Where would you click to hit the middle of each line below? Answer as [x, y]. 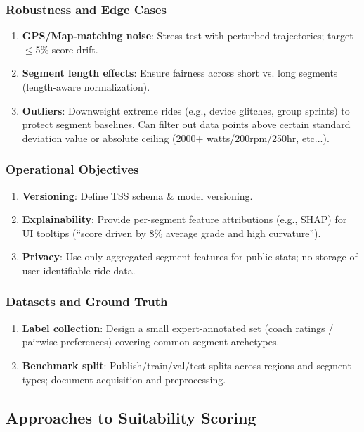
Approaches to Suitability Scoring [131, 417]
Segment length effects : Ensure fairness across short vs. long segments [180, 73]
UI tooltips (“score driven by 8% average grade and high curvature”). [171, 233]
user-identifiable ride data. [79, 270]
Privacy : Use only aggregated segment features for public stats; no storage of [190, 256]
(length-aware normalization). [86, 87]
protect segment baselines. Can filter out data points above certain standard [186, 124]
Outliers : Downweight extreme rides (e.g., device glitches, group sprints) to [186, 110]
